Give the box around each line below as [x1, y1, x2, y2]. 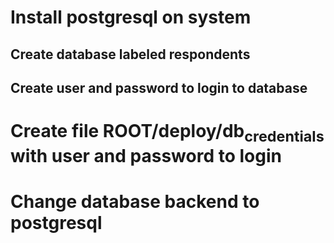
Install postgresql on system [10, 6, 252, 29]
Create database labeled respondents [10, 46, 251, 63]
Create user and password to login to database [10, 79, 308, 96]
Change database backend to [10, 190, 260, 213]
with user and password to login [10, 144, 282, 167]
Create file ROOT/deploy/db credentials [10, 120, 325, 146]
